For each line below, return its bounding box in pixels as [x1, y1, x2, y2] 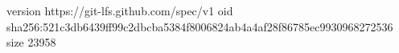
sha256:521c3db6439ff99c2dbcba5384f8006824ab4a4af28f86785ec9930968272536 [6, 18, 393, 35]
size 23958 [6, 34, 56, 51]
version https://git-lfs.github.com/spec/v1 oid [6, 2, 233, 18]
